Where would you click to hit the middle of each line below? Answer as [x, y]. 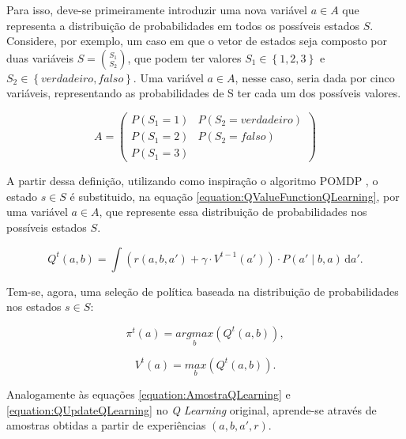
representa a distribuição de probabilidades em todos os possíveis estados [183, 25]
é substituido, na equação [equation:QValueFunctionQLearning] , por [235, 196]
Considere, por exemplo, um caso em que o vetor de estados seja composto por [197, 41]
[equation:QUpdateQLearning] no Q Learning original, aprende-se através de [192, 409]
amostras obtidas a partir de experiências [106, 425]
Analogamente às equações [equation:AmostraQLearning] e [148, 394]
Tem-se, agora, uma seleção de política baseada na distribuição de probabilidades [203, 291]
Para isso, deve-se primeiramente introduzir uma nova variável [157, 9]
